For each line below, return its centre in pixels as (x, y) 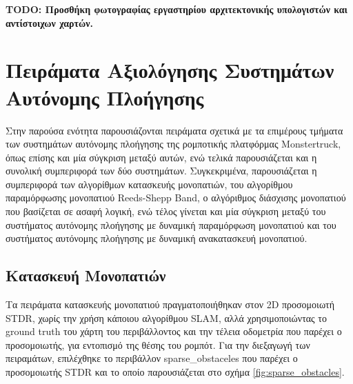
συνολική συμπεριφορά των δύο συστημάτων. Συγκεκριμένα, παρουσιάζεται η (161, 171)
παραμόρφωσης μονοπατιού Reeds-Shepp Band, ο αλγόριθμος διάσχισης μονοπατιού (176, 198)
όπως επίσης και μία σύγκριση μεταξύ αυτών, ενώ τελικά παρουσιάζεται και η (161, 157)
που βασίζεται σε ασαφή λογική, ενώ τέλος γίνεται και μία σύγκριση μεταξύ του (166, 211)
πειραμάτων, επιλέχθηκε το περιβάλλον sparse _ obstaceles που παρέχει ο (152, 358)
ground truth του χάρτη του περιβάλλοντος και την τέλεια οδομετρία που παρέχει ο (174, 331)
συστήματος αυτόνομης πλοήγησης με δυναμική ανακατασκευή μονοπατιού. (157, 238)
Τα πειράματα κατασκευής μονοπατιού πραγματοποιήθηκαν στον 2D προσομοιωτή (170, 304)
